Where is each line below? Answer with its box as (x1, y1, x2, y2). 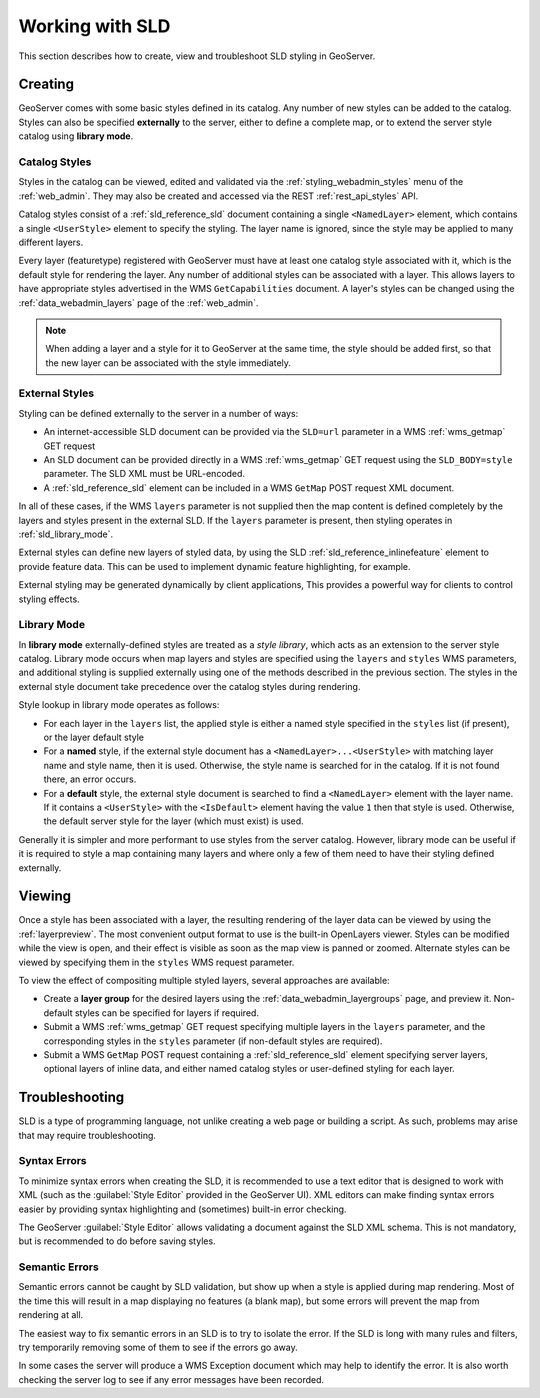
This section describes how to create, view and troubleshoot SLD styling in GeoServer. (18, 50, 376, 62)
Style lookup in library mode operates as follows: (18, 699, 220, 711)
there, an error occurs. (43, 773, 137, 785)
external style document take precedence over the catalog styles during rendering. (18, 680, 361, 692)
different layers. (18, 236, 84, 248)
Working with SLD (18, 15, 171, 37)
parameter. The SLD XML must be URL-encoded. (43, 468, 245, 480)
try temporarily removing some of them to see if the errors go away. (18, 1341, 299, 1354)
